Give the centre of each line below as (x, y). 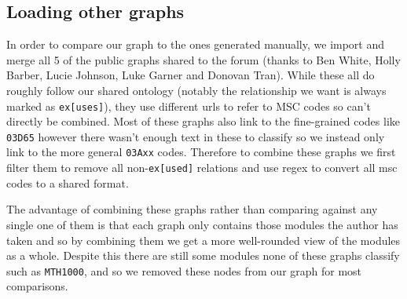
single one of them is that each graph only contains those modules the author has (202, 224)
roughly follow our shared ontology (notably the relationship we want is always (196, 90)
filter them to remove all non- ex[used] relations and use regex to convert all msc (202, 168)
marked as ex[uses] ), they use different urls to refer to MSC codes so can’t (189, 106)
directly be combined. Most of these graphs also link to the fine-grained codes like (203, 121)
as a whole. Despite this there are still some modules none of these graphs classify (203, 255)
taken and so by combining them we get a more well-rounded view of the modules (203, 240)
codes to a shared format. (68, 182)
